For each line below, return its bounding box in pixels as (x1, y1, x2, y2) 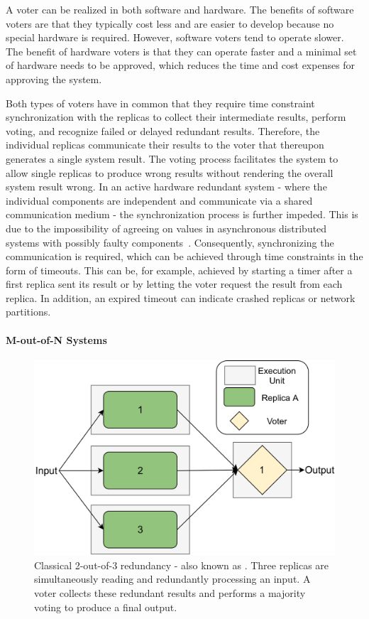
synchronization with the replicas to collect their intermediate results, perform (6, 109, 346, 124)
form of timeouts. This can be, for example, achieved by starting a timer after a (6, 262, 353, 277)
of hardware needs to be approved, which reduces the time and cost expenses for (6, 58, 356, 72)
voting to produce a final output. (34, 599, 177, 614)
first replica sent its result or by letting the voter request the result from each (6, 276, 343, 291)
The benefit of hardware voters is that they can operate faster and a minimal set (6, 43, 357, 58)
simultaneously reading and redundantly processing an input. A (34, 571, 311, 586)
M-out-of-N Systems (6, 332, 107, 347)
